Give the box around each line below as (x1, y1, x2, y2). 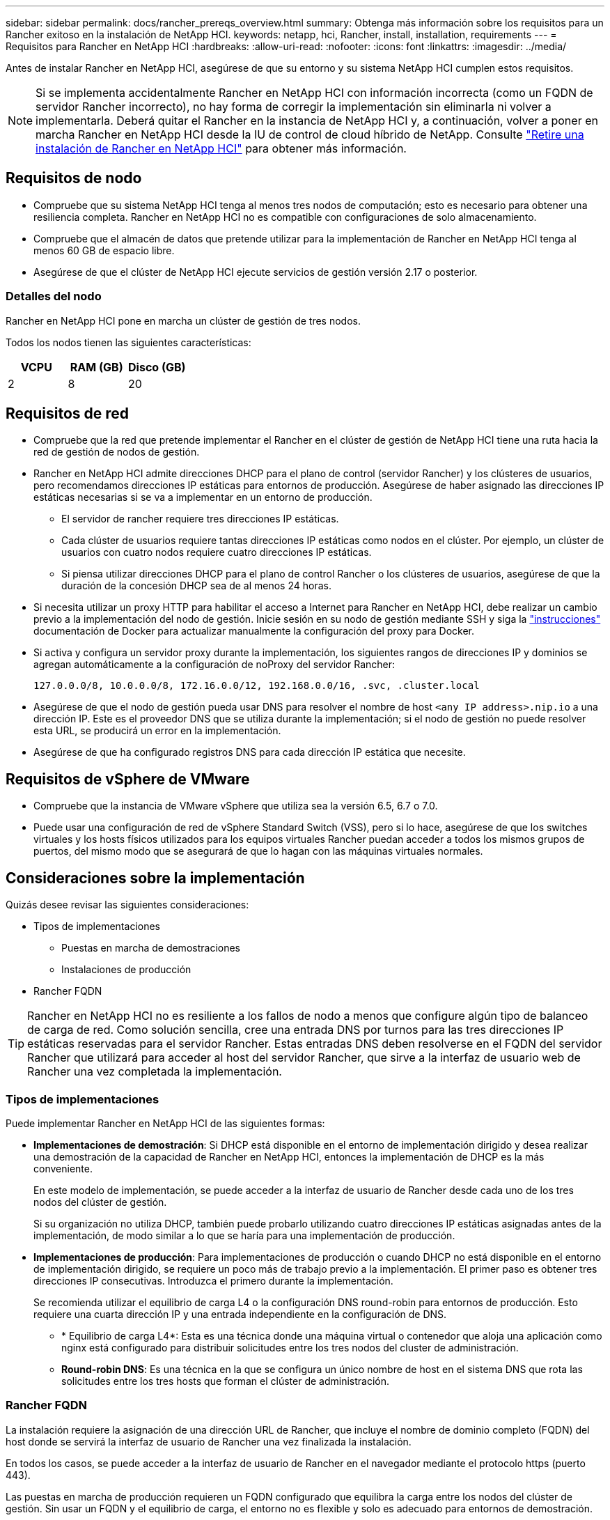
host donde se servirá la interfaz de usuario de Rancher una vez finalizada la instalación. (6, 1435, 412, 1448)
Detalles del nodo (6, 289, 102, 304)
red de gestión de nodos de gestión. (33, 446, 200, 458)
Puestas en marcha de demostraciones (61, 942, 240, 954)
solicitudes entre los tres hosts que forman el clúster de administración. (61, 1374, 389, 1387)
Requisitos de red (6, 405, 130, 423)
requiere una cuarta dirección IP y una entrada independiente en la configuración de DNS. (33, 1308, 447, 1320)
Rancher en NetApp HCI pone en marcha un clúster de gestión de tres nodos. (6, 314, 361, 327)
